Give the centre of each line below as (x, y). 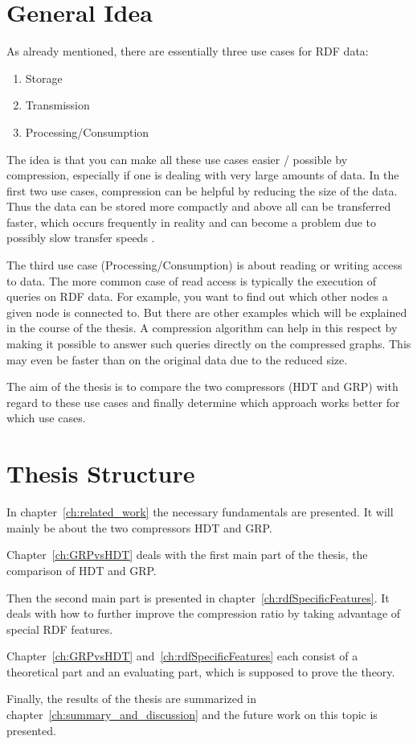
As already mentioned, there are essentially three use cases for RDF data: (188, 51)
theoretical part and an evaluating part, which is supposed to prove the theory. (201, 671)
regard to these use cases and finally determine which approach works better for (203, 402)
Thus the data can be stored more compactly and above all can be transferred (199, 206)
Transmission (57, 105)
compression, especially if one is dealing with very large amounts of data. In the (203, 175)
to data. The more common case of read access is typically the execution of (191, 280)
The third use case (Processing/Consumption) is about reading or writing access (204, 265)
